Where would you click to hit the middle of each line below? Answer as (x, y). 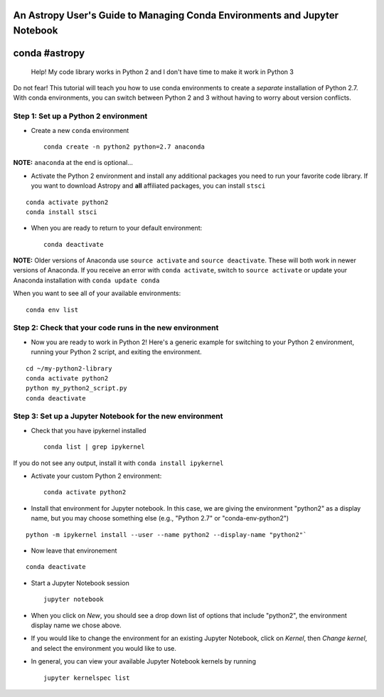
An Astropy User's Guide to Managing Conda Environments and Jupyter (176, 15)
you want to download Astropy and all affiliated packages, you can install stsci (148, 186)
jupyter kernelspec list (87, 678)
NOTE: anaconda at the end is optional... (73, 163)
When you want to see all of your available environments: (97, 293)
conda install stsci (62, 212)
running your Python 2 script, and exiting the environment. (116, 352)
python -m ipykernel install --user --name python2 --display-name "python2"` (166, 534)
